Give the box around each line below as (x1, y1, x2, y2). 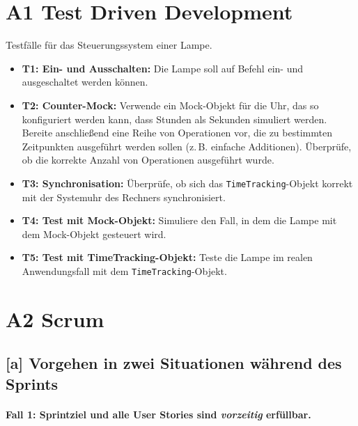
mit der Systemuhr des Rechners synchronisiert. (22, 189, 226, 204)
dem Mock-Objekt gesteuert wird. (22, 226, 166, 241)
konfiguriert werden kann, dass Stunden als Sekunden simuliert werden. (22, 111, 327, 126)
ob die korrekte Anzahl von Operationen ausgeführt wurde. (22, 152, 274, 167)
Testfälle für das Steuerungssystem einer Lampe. (6, 38, 212, 52)
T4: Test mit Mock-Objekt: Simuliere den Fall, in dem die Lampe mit (22, 213, 337, 228)
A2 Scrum (6, 304, 104, 333)
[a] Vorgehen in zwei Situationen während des (6, 352, 342, 374)
